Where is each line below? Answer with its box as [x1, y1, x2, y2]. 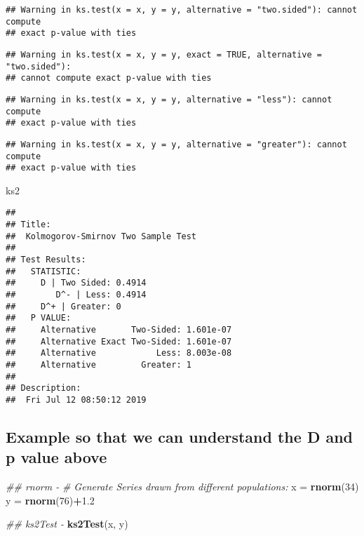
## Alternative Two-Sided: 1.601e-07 [6, 325, 232, 335]
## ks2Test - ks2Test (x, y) [6, 516, 128, 531]
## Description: [6, 383, 81, 394]
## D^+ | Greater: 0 [6, 301, 121, 311]
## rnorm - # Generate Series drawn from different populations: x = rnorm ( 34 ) [6, 479, 359, 494]
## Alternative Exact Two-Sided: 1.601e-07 [6, 336, 232, 347]
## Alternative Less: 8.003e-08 [6, 348, 232, 359]
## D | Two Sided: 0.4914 [6, 278, 147, 288]
